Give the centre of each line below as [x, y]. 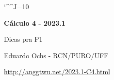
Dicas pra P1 [23, 39]
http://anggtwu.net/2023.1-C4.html [57, 72]
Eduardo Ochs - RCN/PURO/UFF [56, 55]
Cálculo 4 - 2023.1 [35, 23]
